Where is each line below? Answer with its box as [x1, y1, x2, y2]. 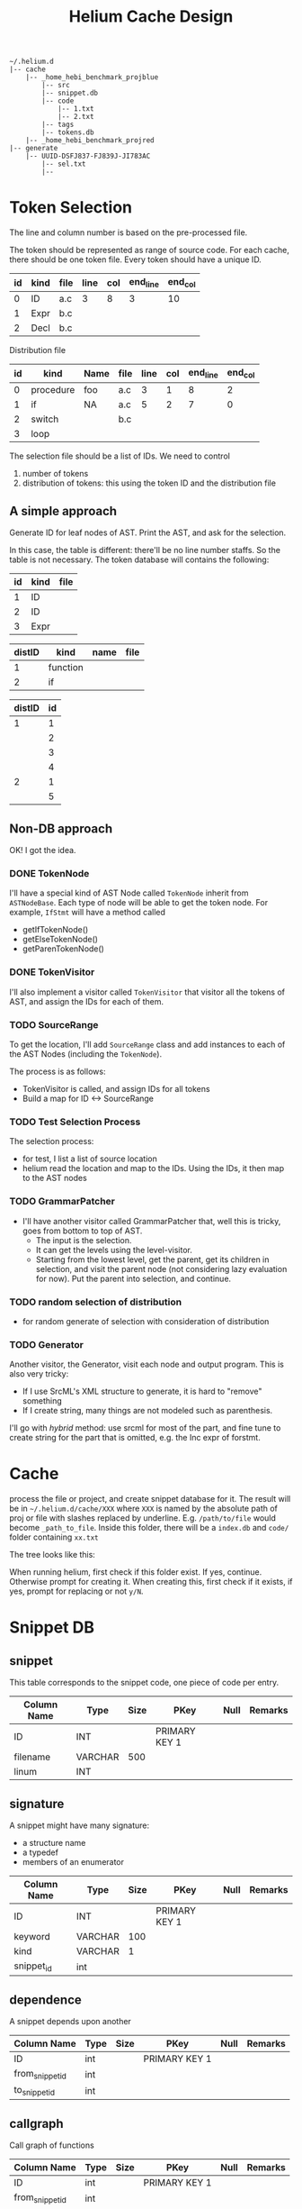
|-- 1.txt [57, 105, 94, 114]
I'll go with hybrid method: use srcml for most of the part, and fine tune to [9, 1423, 281, 1433]
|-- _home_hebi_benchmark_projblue [25, 73, 159, 82]
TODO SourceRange [9, 1018, 99, 1031]
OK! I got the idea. [9, 845, 76, 856]
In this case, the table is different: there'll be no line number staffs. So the [9, 545, 281, 556]
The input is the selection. [35, 1234, 132, 1245]
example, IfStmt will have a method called [9, 907, 166, 918]
